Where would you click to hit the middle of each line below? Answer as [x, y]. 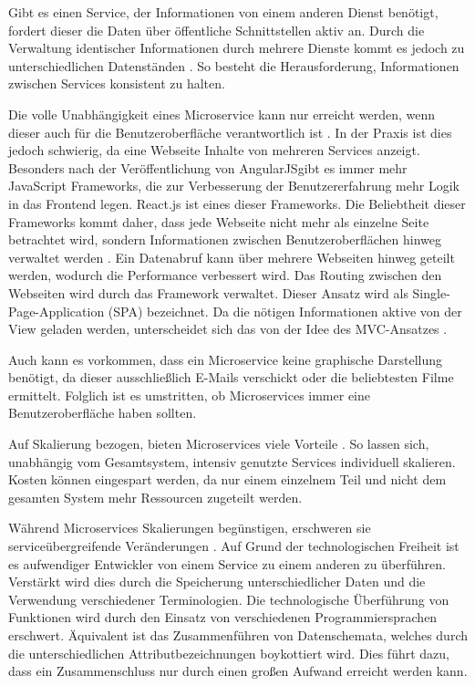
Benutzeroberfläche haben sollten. [103, 413]
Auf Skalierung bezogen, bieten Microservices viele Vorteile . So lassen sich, [219, 444]
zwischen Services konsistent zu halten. [117, 83]
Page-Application [57, 311]
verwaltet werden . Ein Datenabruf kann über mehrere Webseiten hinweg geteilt [232, 257]
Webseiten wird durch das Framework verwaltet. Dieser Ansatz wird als [208, 292]
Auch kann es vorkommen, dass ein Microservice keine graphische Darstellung [226, 359]
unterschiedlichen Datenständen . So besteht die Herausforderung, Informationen [234, 65]
